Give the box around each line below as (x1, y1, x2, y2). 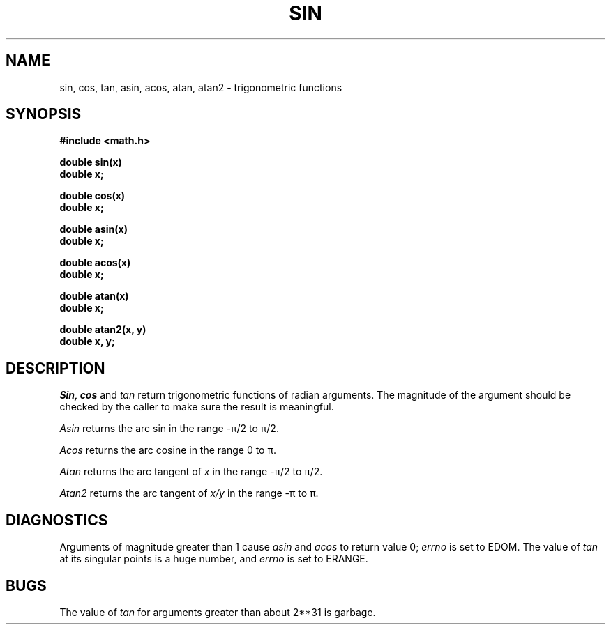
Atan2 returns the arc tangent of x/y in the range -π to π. (59, 487, 319, 500)
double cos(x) (59, 190, 126, 202)
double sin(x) (59, 156, 122, 169)
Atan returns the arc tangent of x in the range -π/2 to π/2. (59, 466, 323, 478)
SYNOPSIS (6, 105, 82, 123)
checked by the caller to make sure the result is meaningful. (59, 401, 334, 413)
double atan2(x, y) (59, 323, 146, 336)
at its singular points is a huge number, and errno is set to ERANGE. (59, 553, 368, 565)
